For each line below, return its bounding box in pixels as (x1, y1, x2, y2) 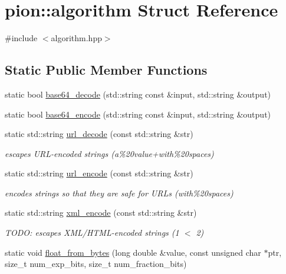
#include (5, 32, 38, 44)
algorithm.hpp (51, 32, 102, 44)
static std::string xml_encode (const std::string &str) (5, 206, 197, 219)
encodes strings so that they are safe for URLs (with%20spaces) (5, 186, 234, 199)
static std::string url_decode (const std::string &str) (5, 128, 193, 140)
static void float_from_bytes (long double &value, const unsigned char (5, 246, 261, 258)
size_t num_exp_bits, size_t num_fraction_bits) (5, 258, 187, 270)
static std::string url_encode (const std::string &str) (5, 167, 193, 179)
